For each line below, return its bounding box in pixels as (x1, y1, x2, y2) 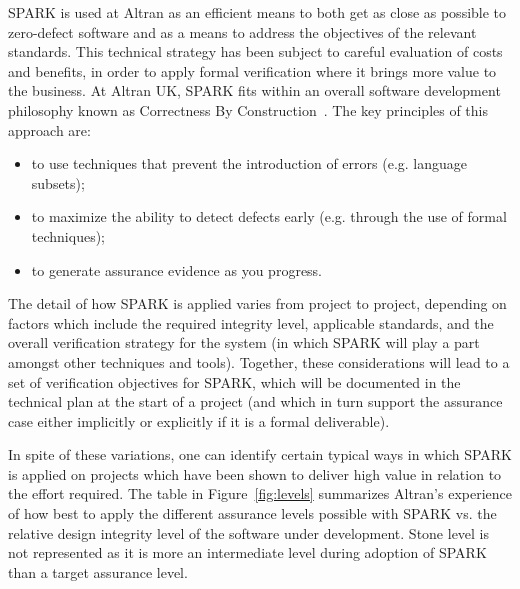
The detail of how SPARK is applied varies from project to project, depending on (8, 293, 507, 314)
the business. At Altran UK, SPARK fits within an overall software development (8, 80, 501, 101)
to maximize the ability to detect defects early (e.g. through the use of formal (31, 206, 507, 227)
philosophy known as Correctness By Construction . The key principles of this (8, 99, 489, 120)
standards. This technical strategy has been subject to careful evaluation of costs (8, 41, 503, 62)
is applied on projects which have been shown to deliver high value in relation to (8, 463, 502, 484)
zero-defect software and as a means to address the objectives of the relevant (8, 21, 477, 42)
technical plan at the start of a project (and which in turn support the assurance (8, 391, 503, 412)
